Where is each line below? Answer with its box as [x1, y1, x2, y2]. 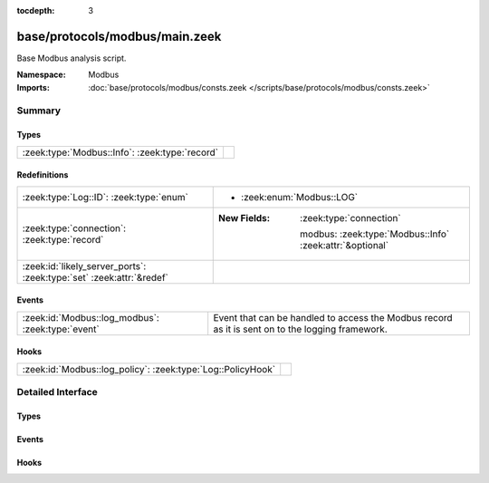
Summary [16, 104, 62, 117]
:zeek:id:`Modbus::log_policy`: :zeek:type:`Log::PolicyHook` [22, 362, 276, 375]
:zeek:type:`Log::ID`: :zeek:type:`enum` [22, 190, 189, 203]
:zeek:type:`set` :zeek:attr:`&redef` [22, 271, 169, 284]
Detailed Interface [16, 386, 99, 399]
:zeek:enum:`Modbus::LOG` [241, 190, 358, 203]
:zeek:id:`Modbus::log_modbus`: [22, 311, 160, 324]
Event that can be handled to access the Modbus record [213, 311, 453, 324]
